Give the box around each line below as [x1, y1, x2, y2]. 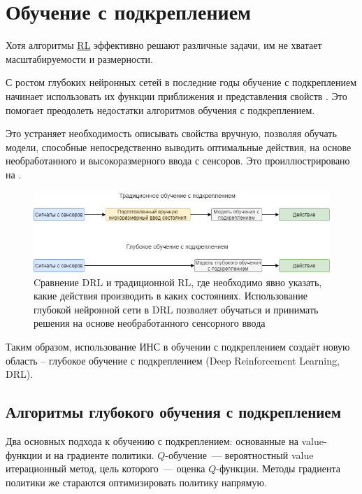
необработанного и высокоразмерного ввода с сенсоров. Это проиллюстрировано [6, 153, 350, 168]
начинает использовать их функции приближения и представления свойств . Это [6, 88, 347, 103]
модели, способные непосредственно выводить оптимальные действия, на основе [6, 139, 352, 154]
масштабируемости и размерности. [6, 51, 153, 66]
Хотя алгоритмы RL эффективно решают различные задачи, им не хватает [6, 38, 322, 52]
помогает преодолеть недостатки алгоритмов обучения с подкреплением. [6, 102, 315, 117]
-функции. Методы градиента [216, 461, 340, 476]
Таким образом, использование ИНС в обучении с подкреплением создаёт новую [6, 339, 350, 353]
